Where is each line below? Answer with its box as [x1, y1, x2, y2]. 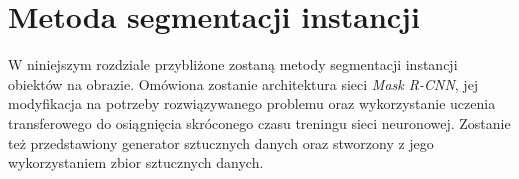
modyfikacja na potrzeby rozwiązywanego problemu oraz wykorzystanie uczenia [8, 93, 496, 114]
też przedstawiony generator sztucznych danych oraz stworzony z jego [8, 132, 434, 153]
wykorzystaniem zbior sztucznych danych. [8, 152, 264, 173]
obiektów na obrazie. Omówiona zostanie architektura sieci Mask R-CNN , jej [8, 73, 479, 94]
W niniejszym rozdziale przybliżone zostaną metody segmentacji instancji [8, 54, 458, 75]
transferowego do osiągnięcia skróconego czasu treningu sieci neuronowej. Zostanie [8, 112, 511, 133]
